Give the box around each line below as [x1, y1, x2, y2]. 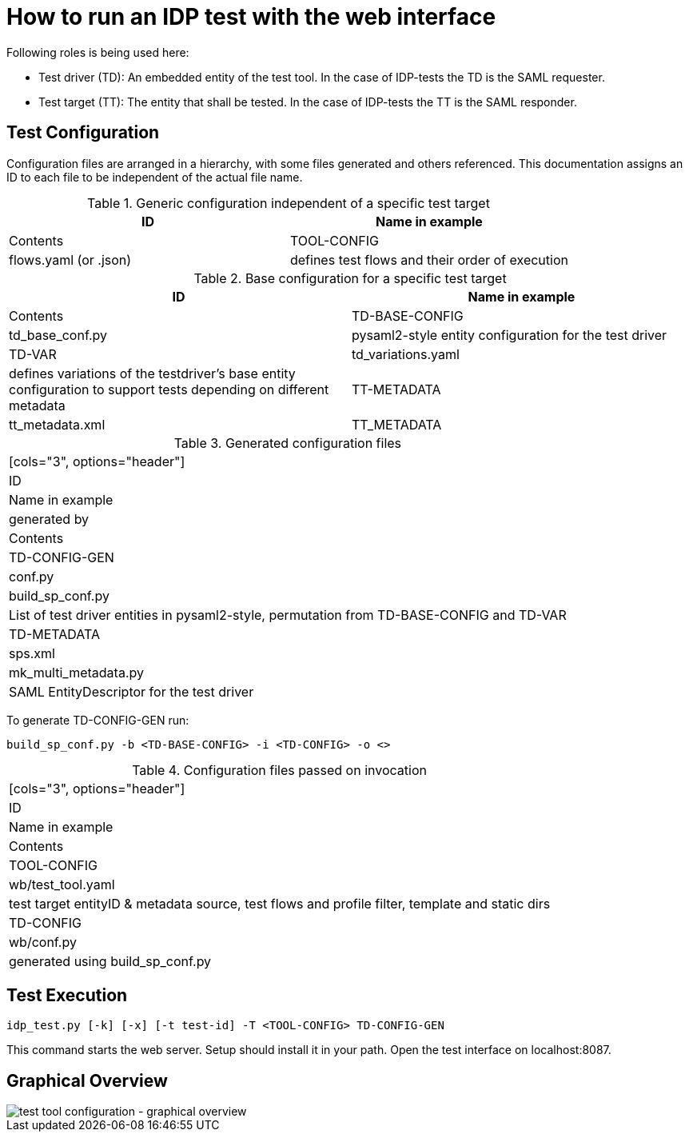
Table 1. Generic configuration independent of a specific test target [87, 194, 490, 211]
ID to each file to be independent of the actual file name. [6, 170, 303, 184]
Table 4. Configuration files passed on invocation [132, 761, 427, 778]
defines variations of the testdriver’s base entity [9, 365, 296, 381]
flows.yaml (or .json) [9, 251, 132, 268]
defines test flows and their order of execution [289, 251, 568, 268]
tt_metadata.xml [9, 416, 106, 433]
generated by [9, 510, 90, 527]
